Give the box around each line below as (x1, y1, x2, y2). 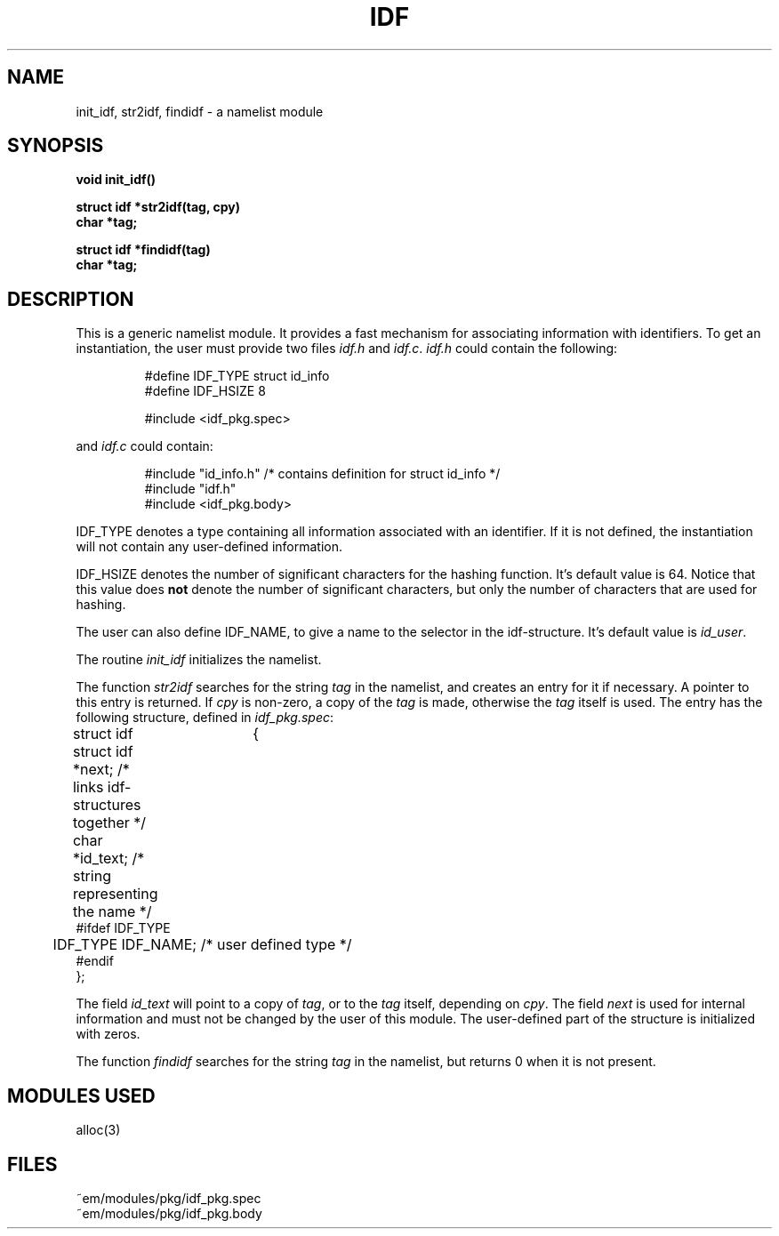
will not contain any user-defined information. (76, 539, 342, 555)
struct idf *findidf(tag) (76, 242, 211, 258)
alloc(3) (76, 1122, 121, 1138)
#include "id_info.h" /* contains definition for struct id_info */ (144, 466, 501, 482)
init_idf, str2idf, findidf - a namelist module (76, 103, 324, 119)
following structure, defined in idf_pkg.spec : (76, 710, 334, 726)
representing (72, 885, 158, 903)
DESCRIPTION (7, 287, 134, 310)
